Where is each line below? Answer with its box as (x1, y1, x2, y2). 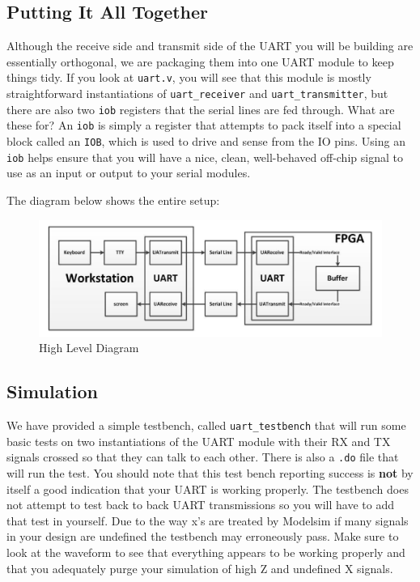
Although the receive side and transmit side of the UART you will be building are (6, 37, 414, 54)
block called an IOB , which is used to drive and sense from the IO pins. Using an (6, 133, 405, 150)
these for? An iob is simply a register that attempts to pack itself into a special (6, 117, 401, 134)
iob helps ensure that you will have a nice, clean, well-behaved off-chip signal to (6, 148, 403, 165)
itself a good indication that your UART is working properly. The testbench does (6, 480, 409, 497)
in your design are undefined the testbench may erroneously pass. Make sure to (6, 528, 399, 545)
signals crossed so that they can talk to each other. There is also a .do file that (6, 448, 399, 465)
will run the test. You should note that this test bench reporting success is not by (6, 464, 414, 481)
